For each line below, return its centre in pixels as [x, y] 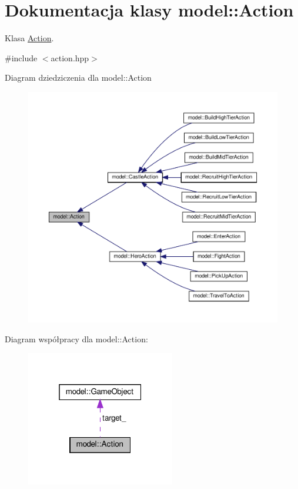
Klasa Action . [29, 38]
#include [21, 57]
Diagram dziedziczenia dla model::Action [78, 77]
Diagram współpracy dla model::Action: [76, 338]
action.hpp [70, 57]
